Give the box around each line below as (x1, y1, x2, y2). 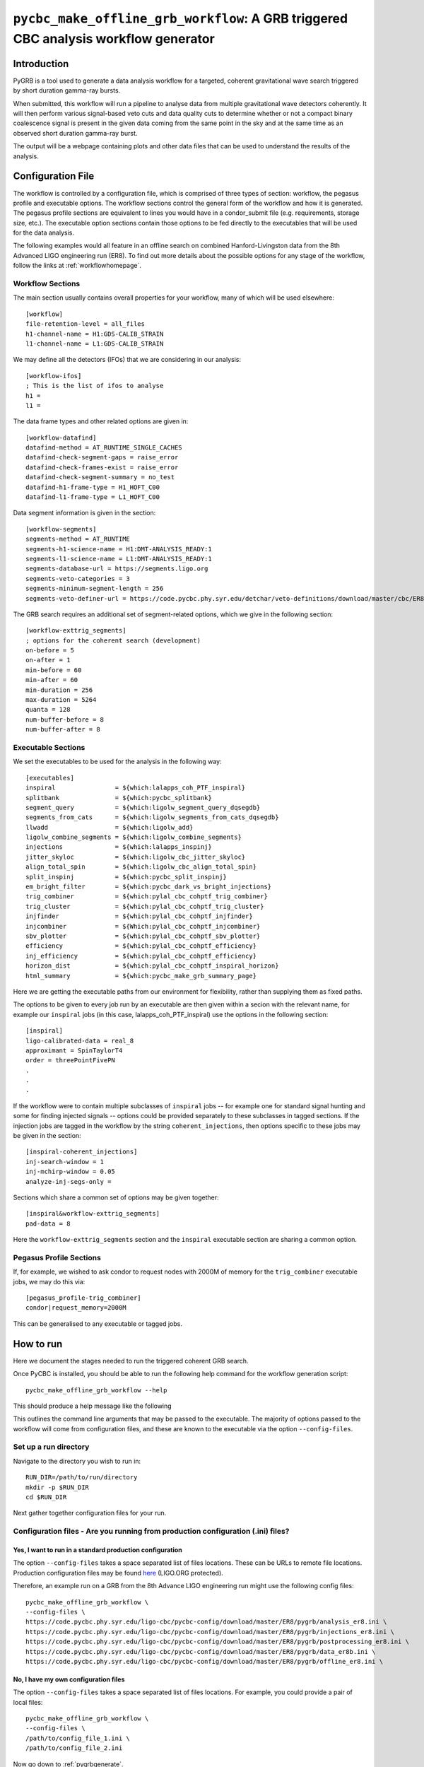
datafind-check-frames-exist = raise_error (25, 463, 179, 471)
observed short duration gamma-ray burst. (13, 129, 138, 137)
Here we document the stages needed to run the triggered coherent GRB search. (13, 1356, 249, 1365)
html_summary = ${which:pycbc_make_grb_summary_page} (25, 972, 257, 980)
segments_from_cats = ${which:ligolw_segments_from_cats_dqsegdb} (25, 814, 279, 821)
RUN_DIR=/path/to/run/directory (25, 1474, 138, 1481)
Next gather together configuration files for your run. (13, 1509, 167, 1517)
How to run (13, 1338, 63, 1350)
